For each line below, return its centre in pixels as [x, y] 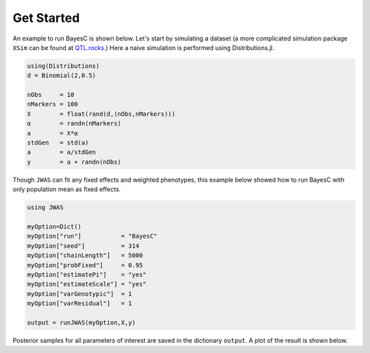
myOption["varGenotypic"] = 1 [80, 294]
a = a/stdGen [61, 152]
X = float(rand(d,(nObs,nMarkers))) [101, 114]
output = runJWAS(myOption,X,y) [82, 322]
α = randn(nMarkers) [74, 124]
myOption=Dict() [54, 227]
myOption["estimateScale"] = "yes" [87, 284]
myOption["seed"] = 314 [83, 246]
